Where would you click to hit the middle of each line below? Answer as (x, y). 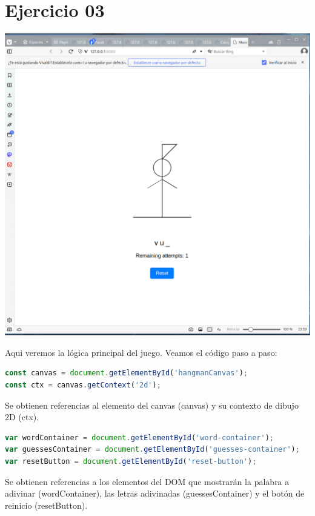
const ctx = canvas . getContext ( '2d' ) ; (83, 385)
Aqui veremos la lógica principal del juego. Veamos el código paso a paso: (141, 352)
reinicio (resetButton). (46, 505)
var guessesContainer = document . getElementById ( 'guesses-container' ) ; (152, 450)
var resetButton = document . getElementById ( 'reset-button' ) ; (131, 461)
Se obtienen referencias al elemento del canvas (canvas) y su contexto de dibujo (152, 405)
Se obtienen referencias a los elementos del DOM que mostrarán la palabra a (147, 481)
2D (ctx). (22, 417)
